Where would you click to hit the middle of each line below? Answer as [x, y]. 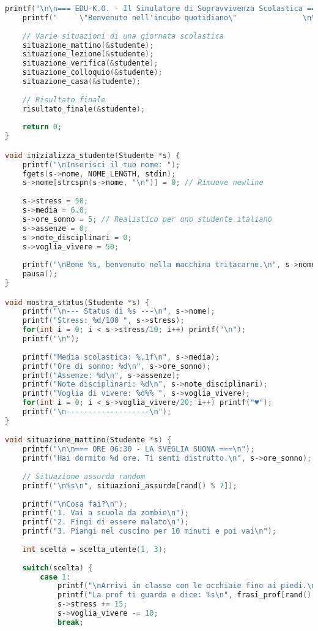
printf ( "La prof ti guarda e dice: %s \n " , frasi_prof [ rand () [184, 595]
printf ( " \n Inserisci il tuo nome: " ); [101, 164]
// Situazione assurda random [84, 476]
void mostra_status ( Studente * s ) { [77, 302]
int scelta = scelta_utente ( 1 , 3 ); [94, 549]
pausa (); [40, 274]
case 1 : [55, 577]
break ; [70, 622]
